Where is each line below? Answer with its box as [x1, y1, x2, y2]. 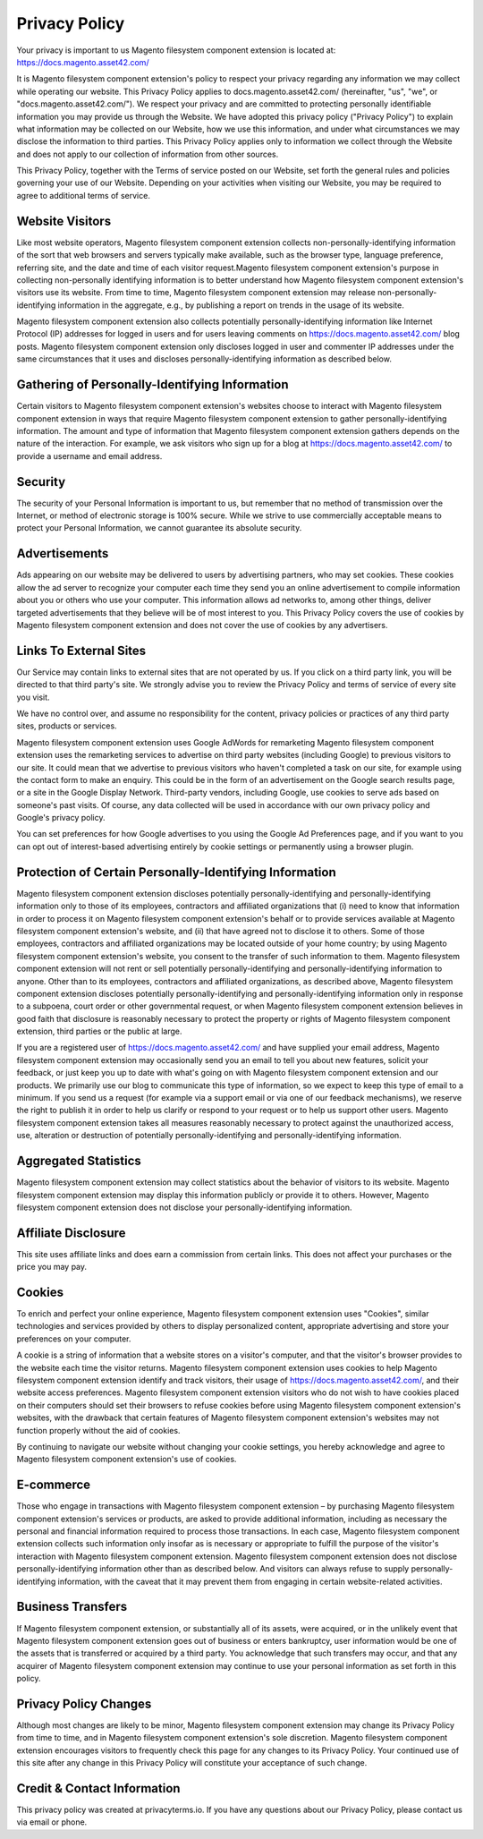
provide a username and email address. [16, 450, 163, 461]
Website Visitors [16, 213, 112, 228]
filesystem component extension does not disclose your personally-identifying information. [16, 1202, 352, 1213]
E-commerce [16, 1477, 91, 1493]
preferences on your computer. [16, 1333, 131, 1344]
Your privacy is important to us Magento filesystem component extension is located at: [16, 45, 336, 55]
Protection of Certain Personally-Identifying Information [16, 864, 337, 880]
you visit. [16, 692, 50, 702]
